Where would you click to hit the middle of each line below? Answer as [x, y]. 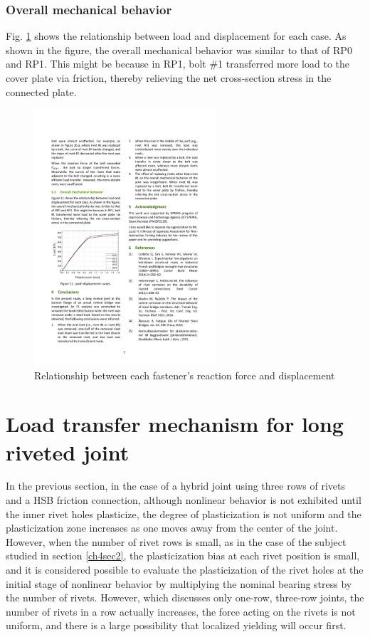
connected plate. [41, 91]
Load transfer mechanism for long [175, 424]
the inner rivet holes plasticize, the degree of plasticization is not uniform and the [184, 514]
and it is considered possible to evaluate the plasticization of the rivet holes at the [185, 570]
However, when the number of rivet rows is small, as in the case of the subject [176, 541]
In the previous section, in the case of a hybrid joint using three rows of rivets [176, 486]
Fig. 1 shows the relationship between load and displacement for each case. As [176, 36]
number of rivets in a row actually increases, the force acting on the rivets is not [181, 611]
